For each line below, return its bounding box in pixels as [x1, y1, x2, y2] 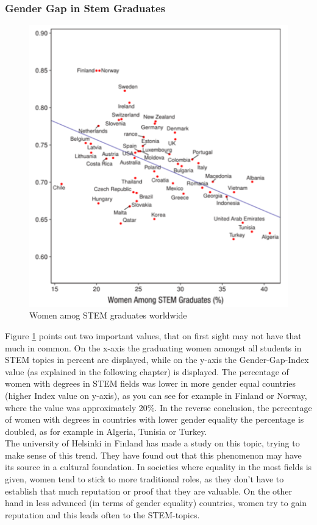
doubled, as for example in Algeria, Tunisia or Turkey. [5, 425, 207, 437]
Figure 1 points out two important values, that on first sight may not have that [5, 329, 302, 342]
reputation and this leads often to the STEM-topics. [5, 508, 200, 521]
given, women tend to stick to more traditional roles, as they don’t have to [5, 473, 284, 485]
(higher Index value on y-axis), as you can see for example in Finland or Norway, [5, 389, 307, 401]
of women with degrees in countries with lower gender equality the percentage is [5, 413, 304, 426]
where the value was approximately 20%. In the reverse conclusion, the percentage [5, 401, 312, 414]
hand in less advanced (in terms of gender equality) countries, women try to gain [5, 496, 307, 509]
